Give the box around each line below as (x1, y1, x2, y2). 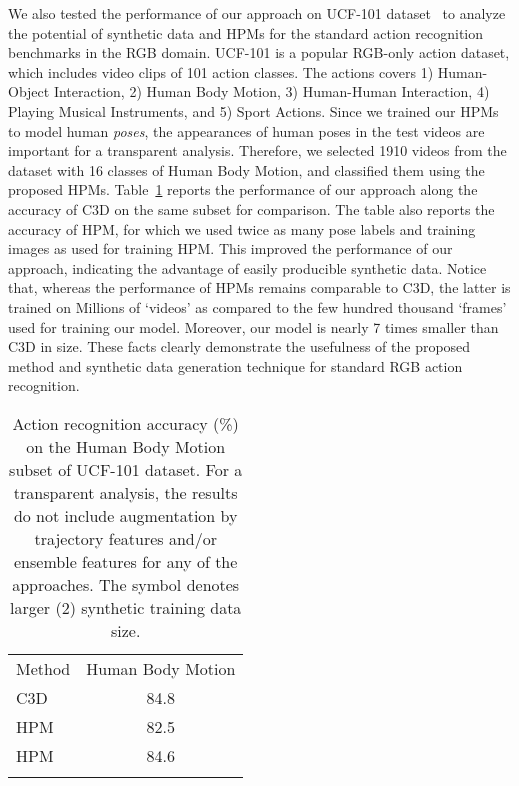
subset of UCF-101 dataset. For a (9, 457, 243, 481)
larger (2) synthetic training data (10, 595, 242, 619)
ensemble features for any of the (14, 549, 238, 573)
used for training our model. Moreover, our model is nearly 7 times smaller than (8, 316, 499, 337)
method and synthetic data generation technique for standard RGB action (8, 355, 463, 376)
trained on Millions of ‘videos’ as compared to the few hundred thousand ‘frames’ (8, 296, 507, 317)
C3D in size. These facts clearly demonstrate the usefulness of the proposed (8, 336, 471, 357)
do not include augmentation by (13, 503, 238, 527)
